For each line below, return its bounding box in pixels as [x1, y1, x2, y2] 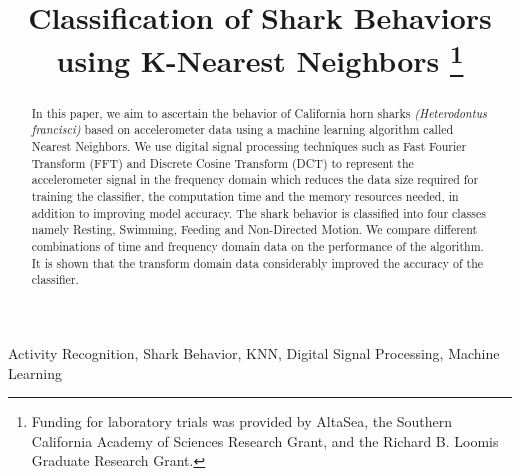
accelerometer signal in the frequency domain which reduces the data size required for [31, 171, 479, 188]
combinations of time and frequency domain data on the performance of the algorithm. [31, 237, 484, 254]
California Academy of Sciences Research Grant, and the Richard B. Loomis [31, 430, 499, 451]
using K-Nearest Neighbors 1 [56, 36, 464, 81]
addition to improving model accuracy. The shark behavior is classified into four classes [31, 204, 486, 221]
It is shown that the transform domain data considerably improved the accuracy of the [31, 254, 484, 271]
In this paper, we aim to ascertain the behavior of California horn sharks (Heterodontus [31, 104, 487, 121]
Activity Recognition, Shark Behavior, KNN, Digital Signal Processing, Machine [8, 342, 500, 363]
